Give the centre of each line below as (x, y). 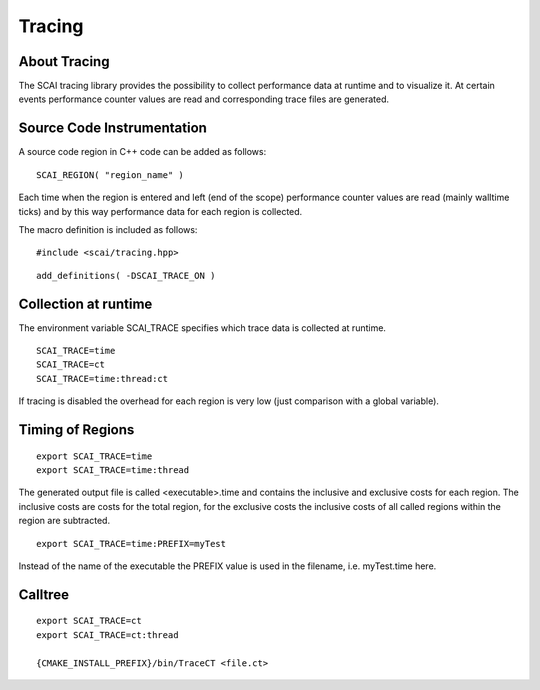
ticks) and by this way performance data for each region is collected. (160, 211)
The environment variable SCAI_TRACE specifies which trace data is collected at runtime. (202, 327)
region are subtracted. (64, 521)
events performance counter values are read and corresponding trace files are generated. (204, 99)
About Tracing (64, 61)
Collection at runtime (85, 303)
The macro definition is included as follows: (108, 229)
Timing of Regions (76, 429)
